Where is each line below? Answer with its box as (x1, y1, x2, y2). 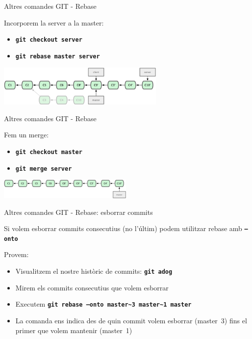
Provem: (4, 249, 29, 260)
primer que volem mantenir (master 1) (15, 325, 132, 335)
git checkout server (15, 36, 82, 44)
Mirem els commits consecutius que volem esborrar (15, 282, 169, 292)
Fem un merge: (4, 130, 49, 140)
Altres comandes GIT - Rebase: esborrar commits (4, 207, 153, 217)
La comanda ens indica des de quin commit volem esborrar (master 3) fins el (15, 315, 247, 325)
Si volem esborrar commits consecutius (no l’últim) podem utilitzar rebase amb (4, 223, 242, 234)
